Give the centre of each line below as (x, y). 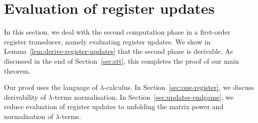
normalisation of (29, 116)
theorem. (17, 70)
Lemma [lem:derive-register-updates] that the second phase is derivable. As (119, 51)
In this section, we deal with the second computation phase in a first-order (117, 32)
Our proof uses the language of (51, 87)
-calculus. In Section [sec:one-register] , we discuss (179, 87)
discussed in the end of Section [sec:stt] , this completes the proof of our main (122, 61)
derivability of (25, 97)
